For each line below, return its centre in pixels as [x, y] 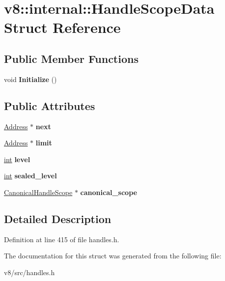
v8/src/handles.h [29, 272]
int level [17, 159]
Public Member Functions [71, 58]
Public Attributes [50, 105]
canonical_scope [109, 192]
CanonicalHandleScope [38, 192]
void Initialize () [30, 79]
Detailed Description [58, 218]
